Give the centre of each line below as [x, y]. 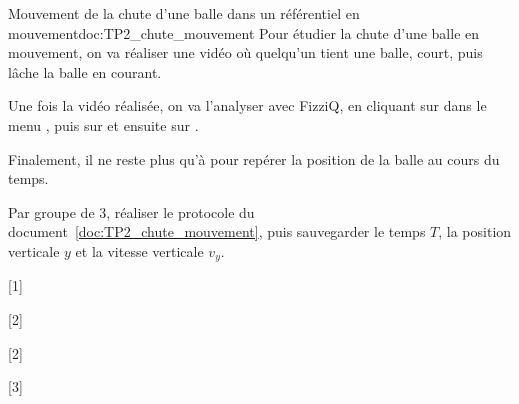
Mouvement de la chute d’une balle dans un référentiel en [184, 13]
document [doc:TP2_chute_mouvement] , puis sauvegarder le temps [217, 231]
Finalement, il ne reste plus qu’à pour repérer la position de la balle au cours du [254, 158]
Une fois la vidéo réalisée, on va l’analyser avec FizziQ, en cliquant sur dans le [247, 105]
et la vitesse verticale [139, 250]
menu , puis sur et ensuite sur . [103, 124]
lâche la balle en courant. [85, 71]
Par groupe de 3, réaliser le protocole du [131, 211]
